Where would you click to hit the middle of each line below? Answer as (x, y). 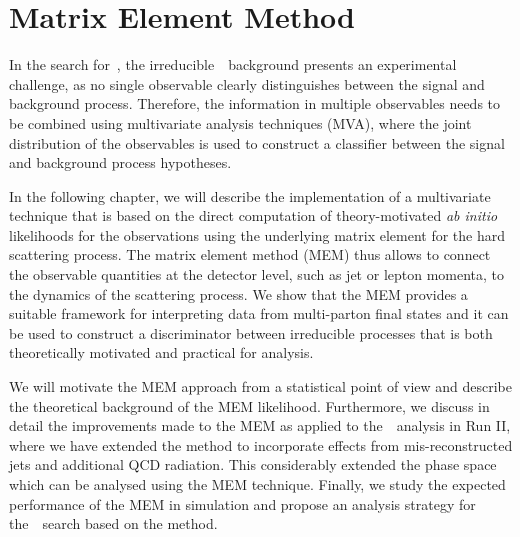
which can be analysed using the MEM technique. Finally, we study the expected (257, 484)
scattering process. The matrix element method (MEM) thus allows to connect (250, 254)
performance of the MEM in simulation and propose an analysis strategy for (242, 503)
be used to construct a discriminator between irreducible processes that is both (251, 332)
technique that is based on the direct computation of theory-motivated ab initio (253, 215)
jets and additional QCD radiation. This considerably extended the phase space (253, 464)
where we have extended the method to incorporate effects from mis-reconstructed (261, 444)
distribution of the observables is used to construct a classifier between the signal (257, 142)
